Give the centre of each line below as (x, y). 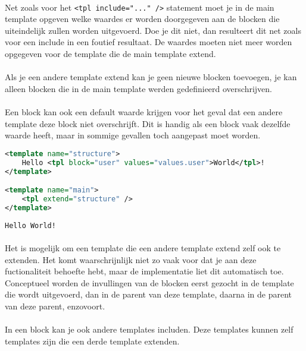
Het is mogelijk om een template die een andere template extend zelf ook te (143, 247)
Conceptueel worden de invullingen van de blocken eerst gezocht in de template (149, 282)
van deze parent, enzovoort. (55, 306)
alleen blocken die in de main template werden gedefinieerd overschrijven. (138, 88)
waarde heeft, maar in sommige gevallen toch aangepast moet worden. (133, 135)
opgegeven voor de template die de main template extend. (110, 54)
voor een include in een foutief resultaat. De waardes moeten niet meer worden (149, 42)
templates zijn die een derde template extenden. (92, 341)
